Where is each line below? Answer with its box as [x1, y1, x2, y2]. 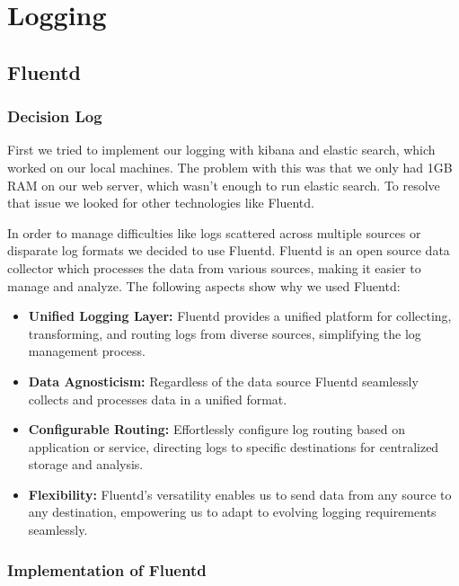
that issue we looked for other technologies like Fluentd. [7, 193, 314, 212]
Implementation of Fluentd [7, 558, 207, 581]
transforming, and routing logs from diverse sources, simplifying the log [28, 324, 421, 342]
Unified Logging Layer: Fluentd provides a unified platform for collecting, [28, 306, 452, 325]
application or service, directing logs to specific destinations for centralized [28, 437, 439, 456]
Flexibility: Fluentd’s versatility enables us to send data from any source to [28, 484, 452, 503]
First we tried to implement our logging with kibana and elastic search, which [7, 140, 436, 159]
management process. [28, 342, 146, 360]
